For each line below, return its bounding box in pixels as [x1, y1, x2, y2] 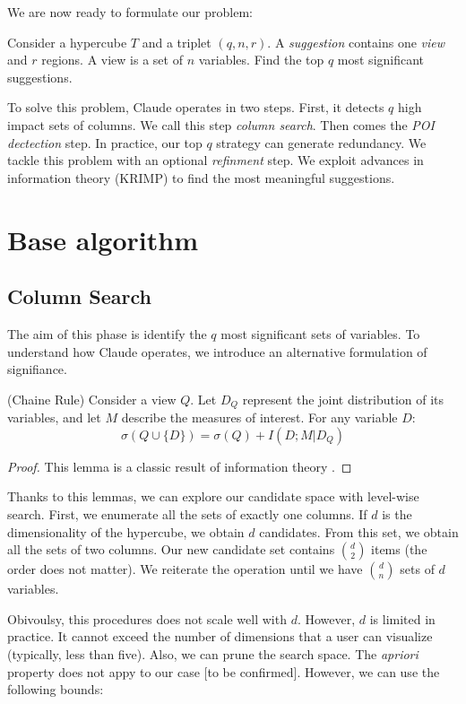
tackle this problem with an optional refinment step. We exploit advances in [7, 151, 424, 169]
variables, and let [7, 408, 101, 427]
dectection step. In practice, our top [7, 133, 203, 152]
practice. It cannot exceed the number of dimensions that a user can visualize [7, 627, 433, 646]
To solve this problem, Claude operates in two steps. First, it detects [7, 98, 384, 117]
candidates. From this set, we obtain [259, 522, 459, 541]
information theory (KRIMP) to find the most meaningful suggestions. [7, 168, 395, 187]
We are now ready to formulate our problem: [7, 3, 253, 21]
